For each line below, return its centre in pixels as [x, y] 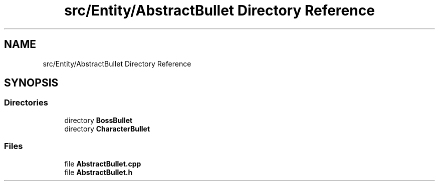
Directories [26, 103]
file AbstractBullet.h [98, 172]
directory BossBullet [98, 120]
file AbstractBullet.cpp [103, 163]
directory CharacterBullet [107, 128]
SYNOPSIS [31, 83]
